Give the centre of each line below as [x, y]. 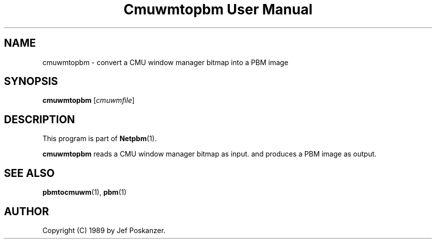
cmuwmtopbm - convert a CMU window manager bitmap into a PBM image [165, 62]
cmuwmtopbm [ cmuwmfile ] [89, 100]
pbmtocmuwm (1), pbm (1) [85, 192]
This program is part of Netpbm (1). [100, 139]
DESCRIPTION [40, 119]
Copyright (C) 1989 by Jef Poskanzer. [104, 230]
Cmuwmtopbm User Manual [218, 9]
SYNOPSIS [31, 81]
